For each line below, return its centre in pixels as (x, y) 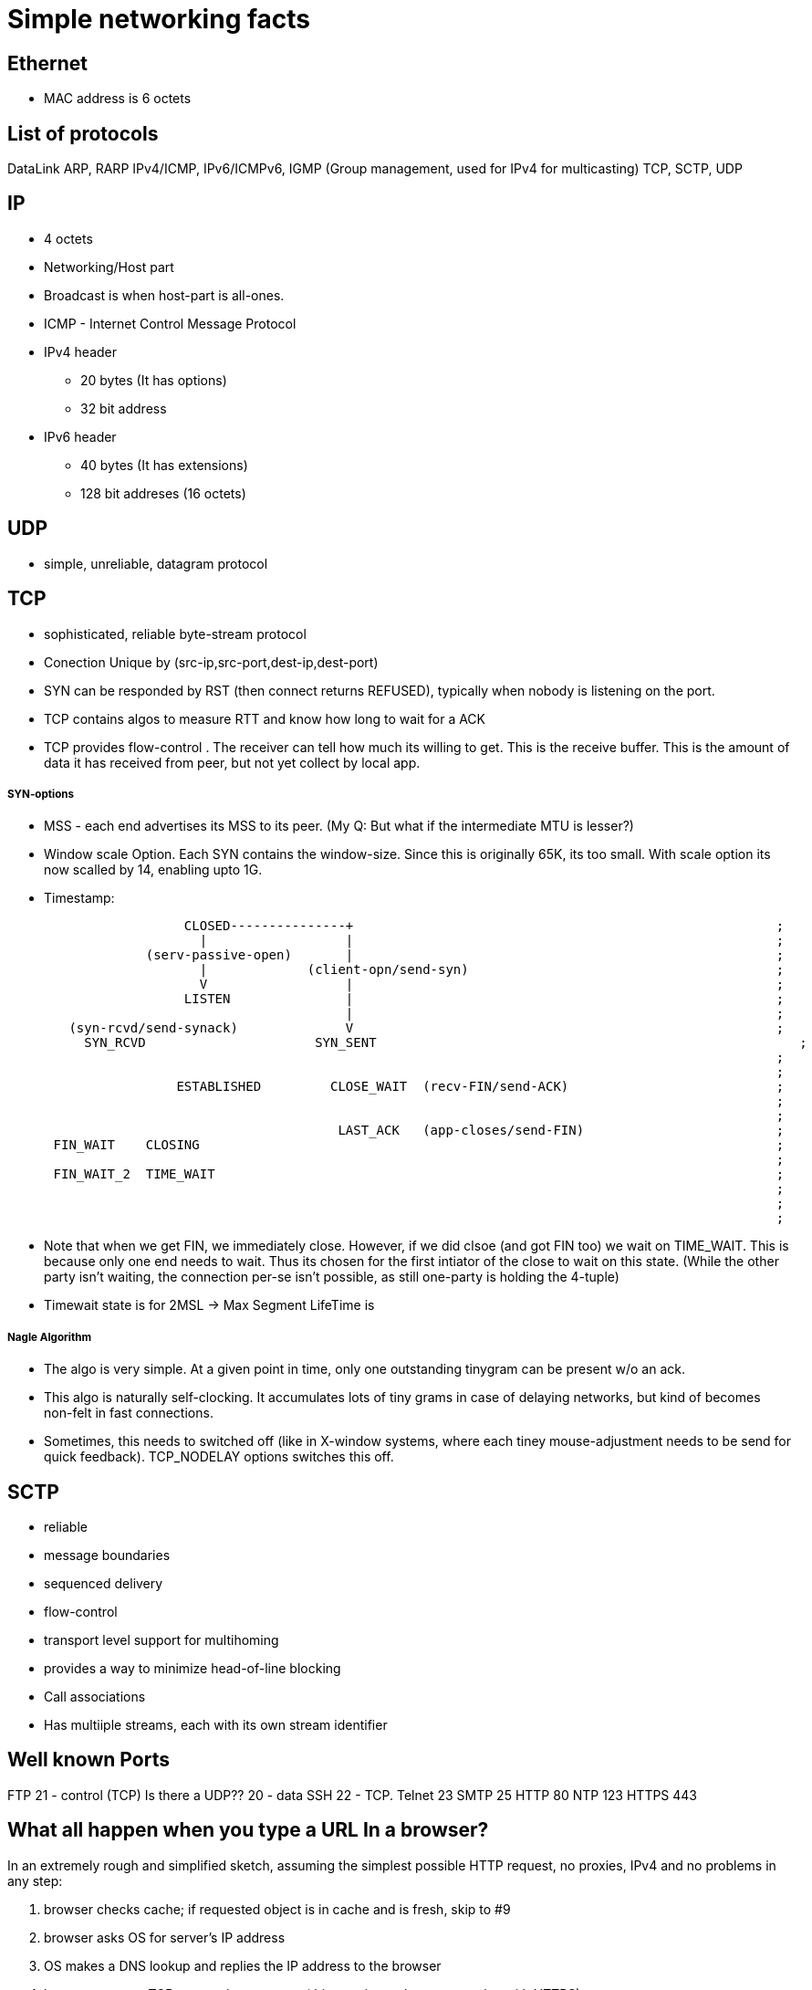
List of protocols (83, 133)
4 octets (68, 238)
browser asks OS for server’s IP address (165, 1937)
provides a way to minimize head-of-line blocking (193, 1668)
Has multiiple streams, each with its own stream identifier (216, 1724)
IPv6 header (80, 436)
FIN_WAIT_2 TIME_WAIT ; (419, 1174)
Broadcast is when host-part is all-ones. (164, 295)
